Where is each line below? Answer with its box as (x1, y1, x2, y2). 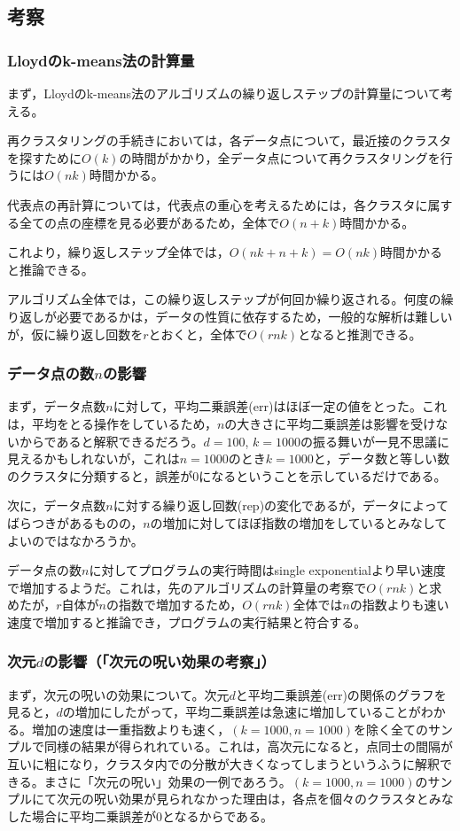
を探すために (7, 148, 82, 167)
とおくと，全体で (148, 324, 247, 343)
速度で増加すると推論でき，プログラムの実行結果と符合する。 (7, 612, 367, 631)
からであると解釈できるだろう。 (19, 431, 204, 450)
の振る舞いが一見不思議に (300, 431, 449, 450)
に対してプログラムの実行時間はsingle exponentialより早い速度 (89, 561, 446, 579)
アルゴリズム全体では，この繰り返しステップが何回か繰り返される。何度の (7, 290, 441, 308)
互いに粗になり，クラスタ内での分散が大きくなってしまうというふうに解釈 (7, 755, 441, 773)
